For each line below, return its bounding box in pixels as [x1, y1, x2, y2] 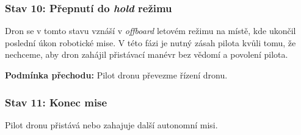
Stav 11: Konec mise [5, 94, 107, 109]
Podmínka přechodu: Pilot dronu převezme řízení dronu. [5, 69, 228, 81]
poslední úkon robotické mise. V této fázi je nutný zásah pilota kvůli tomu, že [5, 36, 296, 49]
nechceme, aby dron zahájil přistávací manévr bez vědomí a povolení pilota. [5, 48, 288, 61]
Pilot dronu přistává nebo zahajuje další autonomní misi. [5, 118, 218, 131]
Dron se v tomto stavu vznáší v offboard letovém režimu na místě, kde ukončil [5, 24, 296, 37]
